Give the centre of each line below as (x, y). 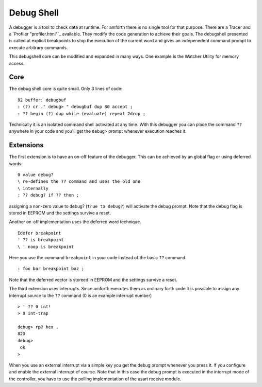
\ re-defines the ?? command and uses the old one (79, 182)
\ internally (33, 188)
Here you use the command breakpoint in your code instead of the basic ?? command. (98, 257)
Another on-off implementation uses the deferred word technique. (75, 222)
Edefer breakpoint (40, 233)
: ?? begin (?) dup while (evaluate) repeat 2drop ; (82, 114)
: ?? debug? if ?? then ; (49, 195)
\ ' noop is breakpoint (46, 246)
